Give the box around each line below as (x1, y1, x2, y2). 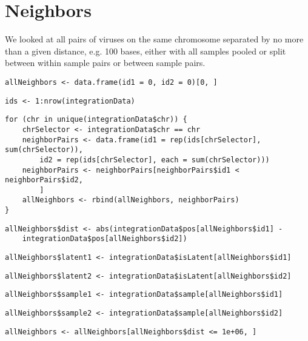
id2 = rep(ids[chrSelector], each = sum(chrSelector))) (39, 155, 270, 164)
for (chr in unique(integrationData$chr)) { (5, 115, 187, 124)
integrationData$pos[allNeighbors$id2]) (22, 234, 187, 243)
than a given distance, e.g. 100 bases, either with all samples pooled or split (5, 44, 286, 57)
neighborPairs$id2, (5, 176, 83, 185)
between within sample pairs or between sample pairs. (5, 56, 206, 69)
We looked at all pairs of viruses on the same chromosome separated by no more (5, 33, 304, 45)
